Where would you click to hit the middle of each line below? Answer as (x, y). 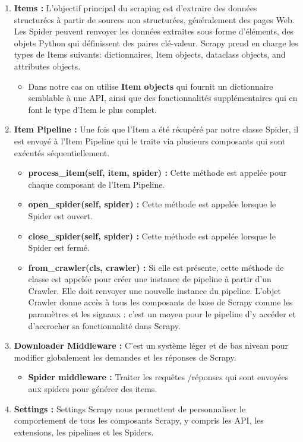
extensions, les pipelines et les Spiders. (84, 432)
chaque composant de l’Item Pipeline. (97, 184)
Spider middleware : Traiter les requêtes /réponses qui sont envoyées (158, 377)
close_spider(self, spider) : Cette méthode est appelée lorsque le (152, 236)
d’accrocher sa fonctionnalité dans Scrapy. (104, 325)
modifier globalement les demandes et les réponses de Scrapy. (125, 357)
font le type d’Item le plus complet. (92, 109)
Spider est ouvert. (60, 215)
